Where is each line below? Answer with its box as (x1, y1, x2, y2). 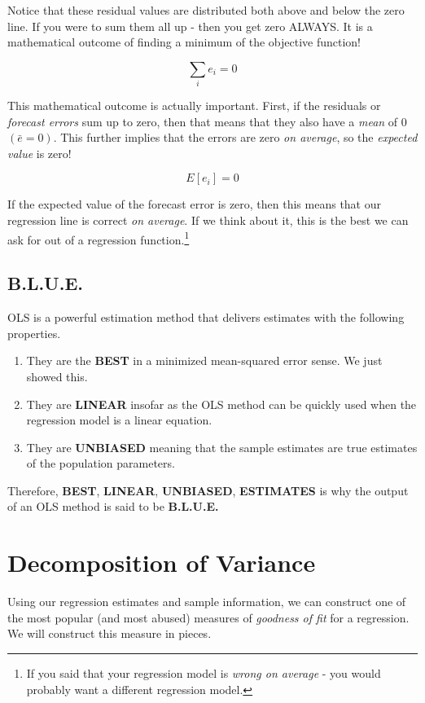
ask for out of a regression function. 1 (7, 228, 190, 248)
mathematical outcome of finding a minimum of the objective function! (7, 33, 361, 51)
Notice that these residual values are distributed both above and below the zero (7, 2, 405, 18)
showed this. (26, 367, 88, 384)
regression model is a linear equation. (26, 411, 212, 428)
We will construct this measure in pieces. (7, 625, 212, 642)
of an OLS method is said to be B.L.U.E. (7, 498, 219, 515)
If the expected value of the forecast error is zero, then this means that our (7, 196, 382, 213)
